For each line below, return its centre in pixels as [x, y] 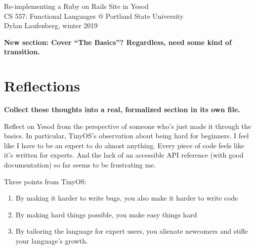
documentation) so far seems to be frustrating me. [80, 165]
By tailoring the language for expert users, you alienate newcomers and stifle [132, 231]
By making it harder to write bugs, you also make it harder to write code [127, 198]
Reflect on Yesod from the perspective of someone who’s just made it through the [127, 126]
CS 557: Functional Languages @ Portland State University [94, 16]
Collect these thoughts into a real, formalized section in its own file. [122, 109]
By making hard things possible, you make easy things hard [106, 214]
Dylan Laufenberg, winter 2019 [51, 25]
